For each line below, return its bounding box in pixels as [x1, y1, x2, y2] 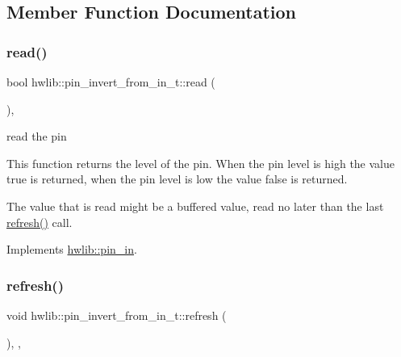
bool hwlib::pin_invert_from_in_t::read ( [6, 73, 215, 90]
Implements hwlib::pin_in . [6, 241, 137, 258]
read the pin [6, 128, 67, 145]
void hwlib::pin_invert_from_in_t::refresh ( [6, 306, 227, 323]
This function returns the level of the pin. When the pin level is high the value [6, 154, 395, 171]
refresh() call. [6, 213, 73, 230]
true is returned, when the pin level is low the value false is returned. [6, 170, 348, 187]
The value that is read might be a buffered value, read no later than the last [6, 197, 384, 214]
